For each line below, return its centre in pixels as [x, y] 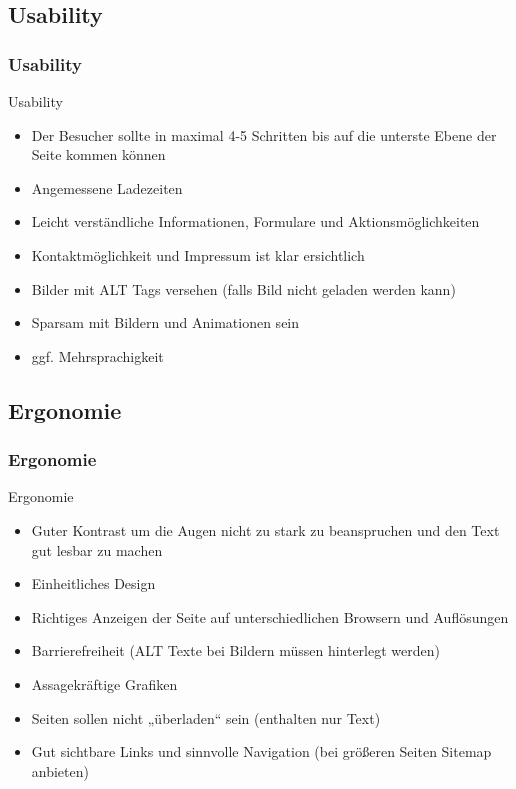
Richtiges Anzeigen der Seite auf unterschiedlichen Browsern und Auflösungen [270, 616]
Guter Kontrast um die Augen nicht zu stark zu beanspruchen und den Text [265, 529]
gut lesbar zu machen [97, 549]
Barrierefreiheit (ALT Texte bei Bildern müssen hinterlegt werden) [235, 650]
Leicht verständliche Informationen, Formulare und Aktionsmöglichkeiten [255, 221]
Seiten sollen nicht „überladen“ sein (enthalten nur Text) [206, 717]
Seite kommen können [98, 154]
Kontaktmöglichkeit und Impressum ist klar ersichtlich [198, 254]
